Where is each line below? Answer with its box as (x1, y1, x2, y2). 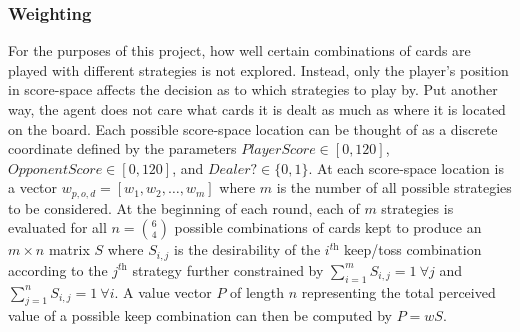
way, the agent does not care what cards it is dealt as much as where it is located (8, 99, 506, 119)
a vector (8, 177, 58, 198)
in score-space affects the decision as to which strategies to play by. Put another (8, 79, 498, 100)
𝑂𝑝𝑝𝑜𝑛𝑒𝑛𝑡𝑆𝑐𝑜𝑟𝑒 (8, 162, 103, 177)
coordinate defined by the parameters (8, 138, 237, 159)
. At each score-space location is (308, 157, 504, 178)
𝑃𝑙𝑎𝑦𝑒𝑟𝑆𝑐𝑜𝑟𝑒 (241, 143, 316, 158)
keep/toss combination (344, 239, 482, 260)
